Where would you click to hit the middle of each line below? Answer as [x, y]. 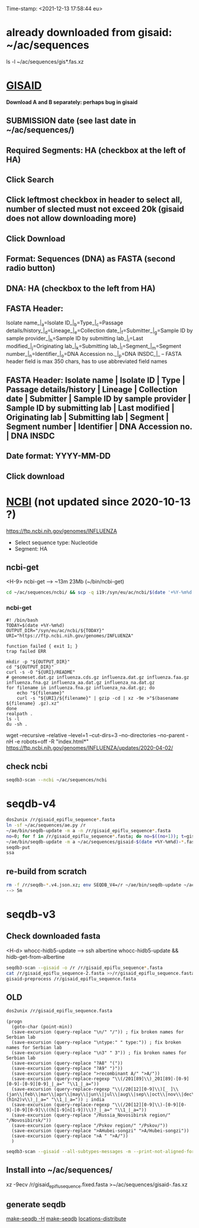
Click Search [30, 180]
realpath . [20, 714]
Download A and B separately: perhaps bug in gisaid [72, 102]
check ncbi [27, 766]
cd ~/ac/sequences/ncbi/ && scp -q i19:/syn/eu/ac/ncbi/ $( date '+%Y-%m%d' [100, 593]
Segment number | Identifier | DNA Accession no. [99, 426]
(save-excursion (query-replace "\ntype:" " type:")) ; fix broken [97, 1043]
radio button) [31, 268]
